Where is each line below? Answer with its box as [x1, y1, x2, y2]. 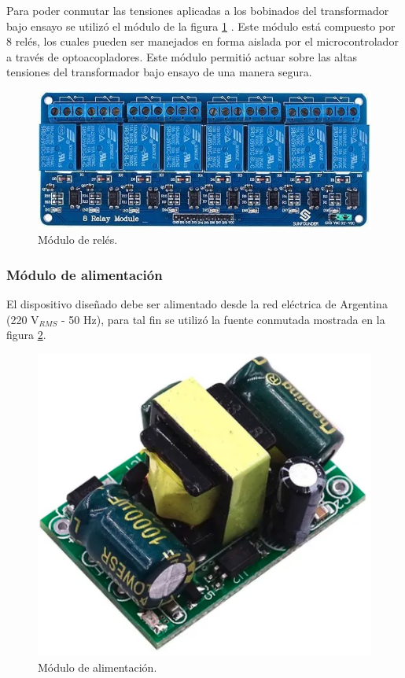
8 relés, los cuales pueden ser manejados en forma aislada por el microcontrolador [6, 33, 399, 50]
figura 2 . [6, 326, 46, 343]
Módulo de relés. [38, 231, 118, 248]
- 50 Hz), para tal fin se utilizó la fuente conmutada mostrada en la [61, 311, 385, 327]
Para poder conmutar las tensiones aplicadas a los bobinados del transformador [6, 2, 389, 18]
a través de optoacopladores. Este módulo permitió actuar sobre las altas [6, 48, 358, 64]
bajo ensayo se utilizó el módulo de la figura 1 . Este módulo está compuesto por [6, 17, 396, 34]
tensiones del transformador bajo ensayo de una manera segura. [6, 64, 312, 80]
